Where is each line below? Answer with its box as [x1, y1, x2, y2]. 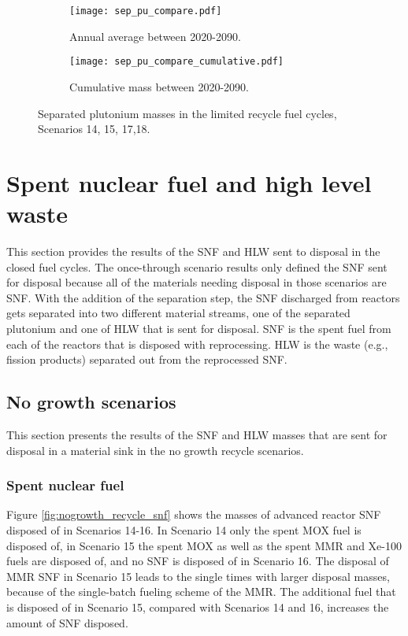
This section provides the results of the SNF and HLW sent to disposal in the [6, 243, 380, 259]
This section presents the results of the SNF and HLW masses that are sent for [6, 426, 388, 442]
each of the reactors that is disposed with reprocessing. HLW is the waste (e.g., [6, 335, 388, 352]
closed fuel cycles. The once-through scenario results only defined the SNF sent [6, 258, 388, 275]
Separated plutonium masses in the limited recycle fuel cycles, [38, 105, 337, 121]
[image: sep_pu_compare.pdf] [69, 6, 222, 17]
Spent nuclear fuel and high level [6, 166, 372, 198]
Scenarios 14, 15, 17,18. [38, 120, 150, 137]
